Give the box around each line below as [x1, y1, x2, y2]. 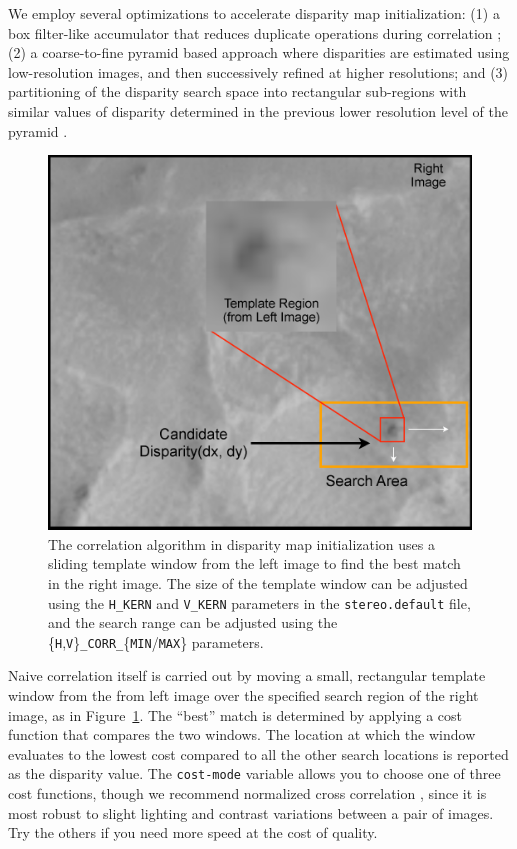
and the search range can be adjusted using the [48, 612, 338, 633]
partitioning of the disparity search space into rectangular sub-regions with [8, 81, 467, 102]
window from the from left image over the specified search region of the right [8, 685, 479, 706]
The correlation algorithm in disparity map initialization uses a [48, 533, 435, 554]
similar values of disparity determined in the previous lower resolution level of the [8, 100, 508, 121]
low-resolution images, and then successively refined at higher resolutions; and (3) [8, 61, 509, 82]
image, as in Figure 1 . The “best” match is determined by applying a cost [8, 704, 463, 725]
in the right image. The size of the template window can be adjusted [48, 572, 468, 593]
